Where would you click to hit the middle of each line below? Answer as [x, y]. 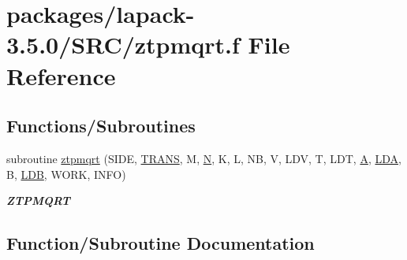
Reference [61, 75]
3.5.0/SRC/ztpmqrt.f [123, 45]
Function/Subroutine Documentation [161, 243]
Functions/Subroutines [101, 126]
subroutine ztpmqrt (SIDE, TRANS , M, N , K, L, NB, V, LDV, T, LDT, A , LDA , [204, 158]
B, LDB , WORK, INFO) [66, 174]
